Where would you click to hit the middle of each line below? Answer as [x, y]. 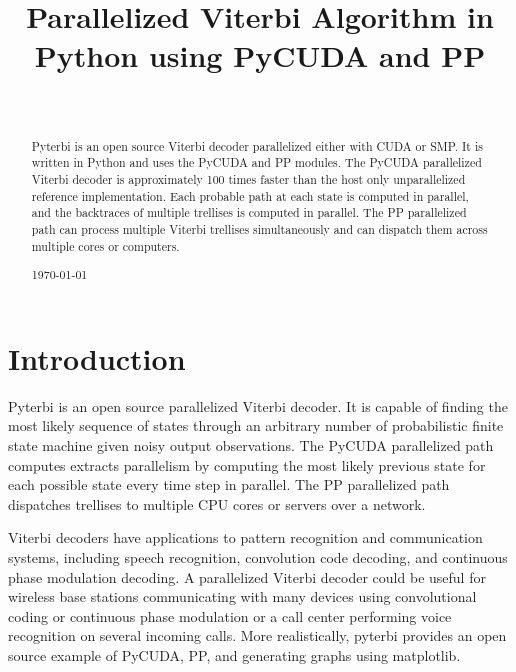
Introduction [97, 357]
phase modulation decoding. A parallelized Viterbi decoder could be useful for [247, 576]
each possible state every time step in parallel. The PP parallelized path [229, 484]
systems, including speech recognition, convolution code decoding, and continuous [258, 556]
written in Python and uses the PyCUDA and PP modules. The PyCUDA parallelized [256, 162]
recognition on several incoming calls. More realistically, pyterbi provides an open [257, 635]
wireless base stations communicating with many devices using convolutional [242, 596]
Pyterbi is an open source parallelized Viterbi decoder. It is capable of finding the [258, 405]
